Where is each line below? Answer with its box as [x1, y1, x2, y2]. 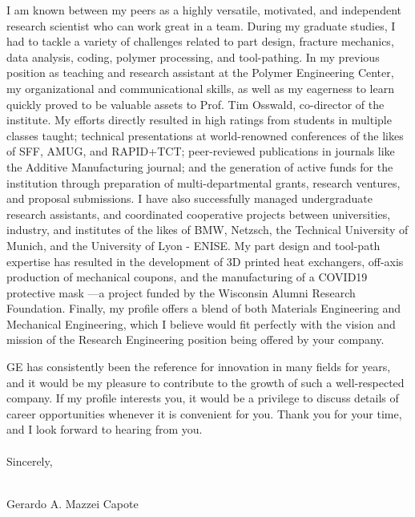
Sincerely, [6, 452, 53, 469]
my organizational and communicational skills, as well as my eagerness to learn [6, 79, 394, 96]
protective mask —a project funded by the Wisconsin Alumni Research [6, 284, 356, 301]
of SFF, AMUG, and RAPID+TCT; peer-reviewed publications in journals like [6, 143, 395, 160]
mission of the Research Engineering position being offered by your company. [6, 331, 385, 348]
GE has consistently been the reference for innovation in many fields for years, [6, 358, 391, 375]
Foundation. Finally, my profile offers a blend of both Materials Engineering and [6, 300, 401, 317]
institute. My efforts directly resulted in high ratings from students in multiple [6, 111, 392, 128]
